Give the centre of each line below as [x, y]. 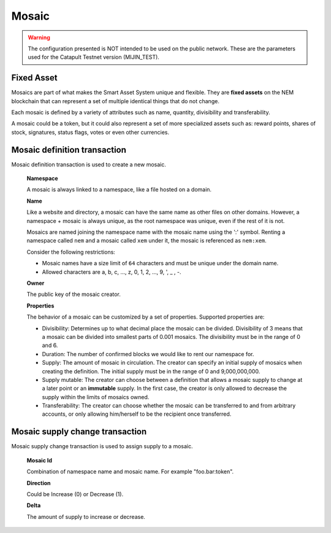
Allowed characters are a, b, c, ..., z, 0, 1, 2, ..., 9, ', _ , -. [112, 272]
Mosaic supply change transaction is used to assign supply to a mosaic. [102, 446]
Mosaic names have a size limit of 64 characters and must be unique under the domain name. [160, 263]
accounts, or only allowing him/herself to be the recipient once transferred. [137, 414]
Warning [39, 37]
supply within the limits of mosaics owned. [96, 397]
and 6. [50, 345]
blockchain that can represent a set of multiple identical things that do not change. [116, 101]
